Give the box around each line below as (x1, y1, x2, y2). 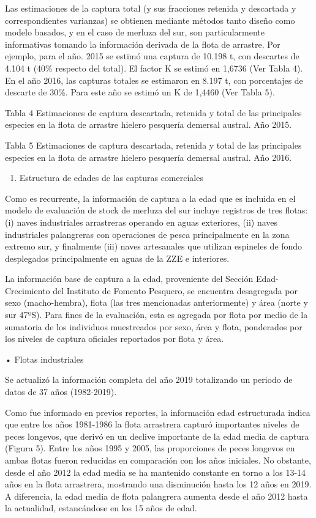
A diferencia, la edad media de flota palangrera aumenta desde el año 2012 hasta (5, 489, 308, 502)
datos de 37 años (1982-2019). (5, 385, 117, 398)
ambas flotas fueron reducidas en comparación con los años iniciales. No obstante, (5, 454, 311, 466)
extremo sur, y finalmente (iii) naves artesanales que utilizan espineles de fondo (5, 240, 303, 253)
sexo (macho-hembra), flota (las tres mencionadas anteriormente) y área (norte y (5, 296, 308, 309)
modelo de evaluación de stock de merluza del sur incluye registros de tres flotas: (5, 204, 308, 216)
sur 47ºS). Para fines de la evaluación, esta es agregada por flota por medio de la (5, 308, 308, 321)
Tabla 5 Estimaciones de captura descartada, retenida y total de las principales (5, 138, 302, 151)
